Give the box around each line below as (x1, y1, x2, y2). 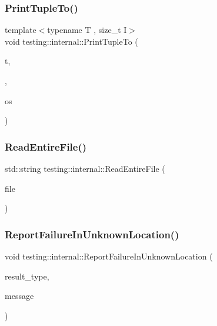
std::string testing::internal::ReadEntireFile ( (5, 162, 165, 174)
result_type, (5, 270, 49, 282)
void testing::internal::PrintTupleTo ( (5, 35, 138, 47)
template (5, 24, 36, 36)
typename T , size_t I (47, 24, 127, 36)
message (5, 290, 34, 302)
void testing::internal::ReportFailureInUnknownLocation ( (5, 250, 213, 262)
